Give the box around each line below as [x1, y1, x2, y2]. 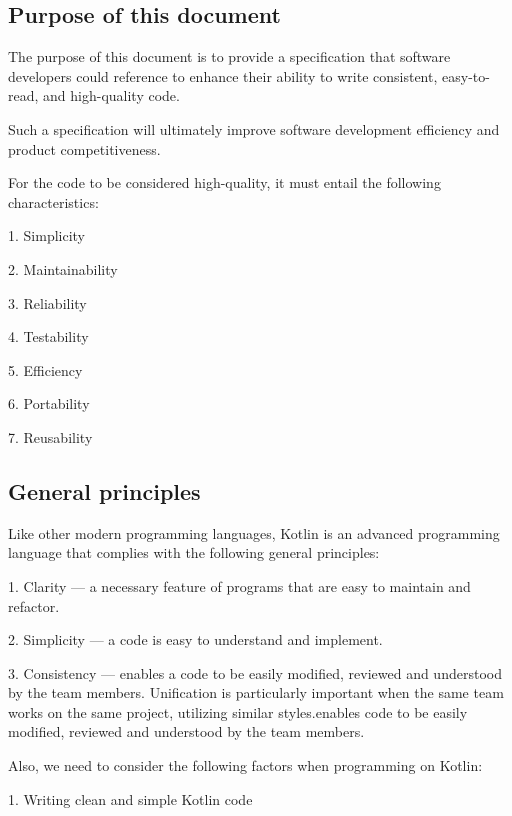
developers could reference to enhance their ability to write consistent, [8, 65, 438, 86]
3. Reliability [8, 292, 87, 313]
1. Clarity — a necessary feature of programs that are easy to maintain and [8, 575, 471, 596]
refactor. [8, 595, 60, 616]
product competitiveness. [8, 138, 161, 159]
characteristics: [8, 191, 99, 212]
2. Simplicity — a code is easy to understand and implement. [8, 629, 383, 650]
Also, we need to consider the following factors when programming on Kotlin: [8, 755, 483, 776]
